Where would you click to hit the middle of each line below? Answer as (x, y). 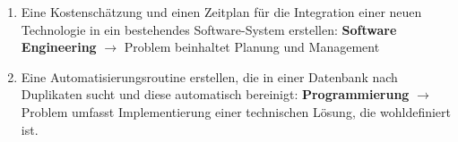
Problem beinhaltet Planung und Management (252, 47)
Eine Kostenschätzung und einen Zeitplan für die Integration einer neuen (221, 12)
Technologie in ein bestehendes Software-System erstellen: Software (209, 29)
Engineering (59, 47)
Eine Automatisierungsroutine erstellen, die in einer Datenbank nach (209, 76)
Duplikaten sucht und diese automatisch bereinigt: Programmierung (215, 94)
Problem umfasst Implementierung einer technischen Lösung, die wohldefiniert (236, 111)
